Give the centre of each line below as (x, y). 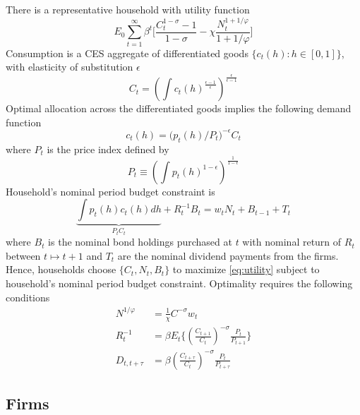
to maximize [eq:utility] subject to (246, 269)
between (23, 255)
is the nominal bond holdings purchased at (140, 242)
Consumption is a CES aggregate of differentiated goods (127, 53)
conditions (28, 297)
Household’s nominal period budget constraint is (110, 191)
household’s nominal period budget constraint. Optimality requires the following (179, 283)
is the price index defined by (108, 149)
